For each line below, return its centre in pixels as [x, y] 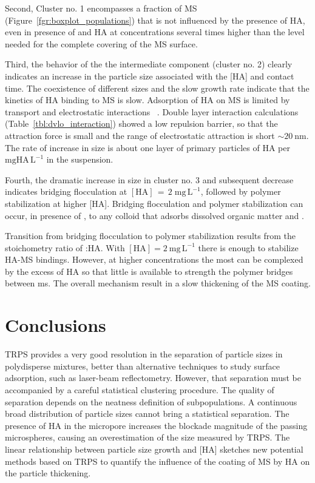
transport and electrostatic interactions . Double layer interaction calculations [152, 111]
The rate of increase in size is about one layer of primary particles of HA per [147, 147]
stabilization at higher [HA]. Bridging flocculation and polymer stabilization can [154, 203]
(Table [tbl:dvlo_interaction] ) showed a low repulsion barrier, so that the [141, 123]
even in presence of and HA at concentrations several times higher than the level [155, 32]
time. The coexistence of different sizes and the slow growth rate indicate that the [157, 88]
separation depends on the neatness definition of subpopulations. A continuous [151, 401]
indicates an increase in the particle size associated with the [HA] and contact [150, 76]
